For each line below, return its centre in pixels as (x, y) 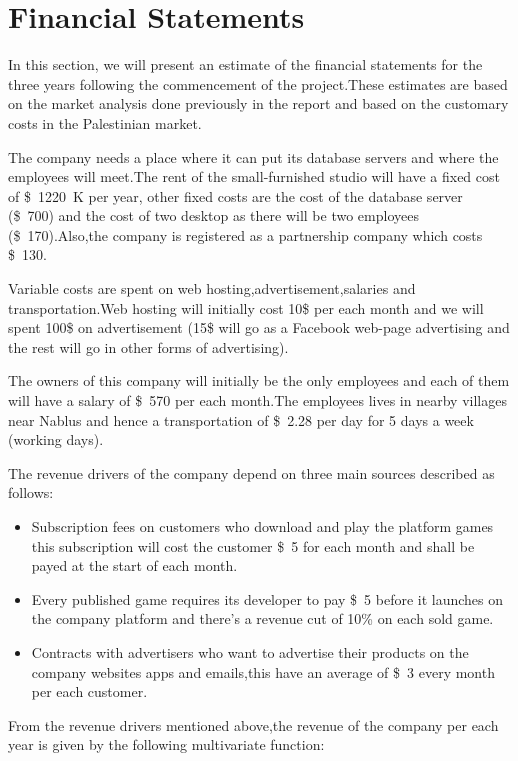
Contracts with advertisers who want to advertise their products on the (250, 651)
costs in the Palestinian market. (105, 122)
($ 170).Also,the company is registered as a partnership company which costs (245, 234)
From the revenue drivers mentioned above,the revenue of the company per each (253, 724)
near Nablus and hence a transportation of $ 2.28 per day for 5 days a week (241, 419)
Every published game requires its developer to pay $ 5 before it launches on (267, 598)
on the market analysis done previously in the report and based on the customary (258, 103)
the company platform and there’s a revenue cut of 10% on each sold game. (262, 618)
